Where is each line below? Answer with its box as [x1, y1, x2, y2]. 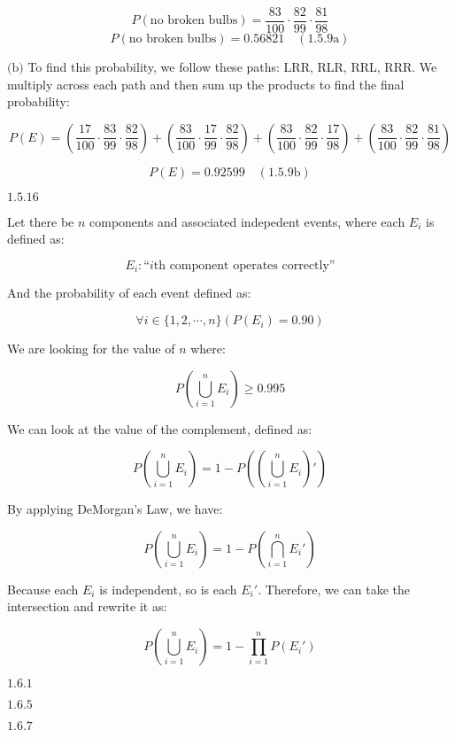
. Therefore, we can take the [258, 579, 411, 598]
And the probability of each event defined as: [7, 283, 251, 302]
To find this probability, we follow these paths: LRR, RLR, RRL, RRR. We [27, 58, 437, 76]
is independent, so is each [99, 579, 237, 598]
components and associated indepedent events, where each [89, 212, 405, 230]
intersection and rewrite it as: [7, 597, 167, 616]
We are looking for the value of [7, 339, 175, 358]
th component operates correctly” [153, 260, 335, 273]
